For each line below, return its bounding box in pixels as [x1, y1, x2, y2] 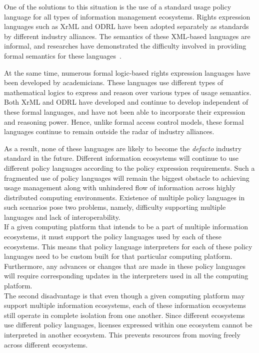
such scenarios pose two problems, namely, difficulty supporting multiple [4, 202, 226, 212]
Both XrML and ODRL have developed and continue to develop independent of [4, 97, 248, 107]
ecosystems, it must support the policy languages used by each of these [4, 231, 221, 242]
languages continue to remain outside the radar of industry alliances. [4, 126, 214, 137]
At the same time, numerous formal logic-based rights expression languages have [4, 67, 250, 78]
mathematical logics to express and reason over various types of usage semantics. [4, 87, 251, 97]
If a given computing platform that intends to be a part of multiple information [4, 221, 248, 232]
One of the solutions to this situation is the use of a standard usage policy [4, 2, 231, 12]
